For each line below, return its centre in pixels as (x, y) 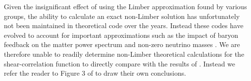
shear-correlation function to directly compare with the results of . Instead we (120, 63)
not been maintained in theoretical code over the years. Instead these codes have (124, 25)
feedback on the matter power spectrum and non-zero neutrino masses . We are (122, 44)
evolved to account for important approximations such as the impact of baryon (121, 35)
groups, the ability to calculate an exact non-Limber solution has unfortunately (122, 16)
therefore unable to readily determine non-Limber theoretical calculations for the (124, 54)
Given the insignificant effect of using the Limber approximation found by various (125, 6)
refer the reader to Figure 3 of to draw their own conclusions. (95, 73)
